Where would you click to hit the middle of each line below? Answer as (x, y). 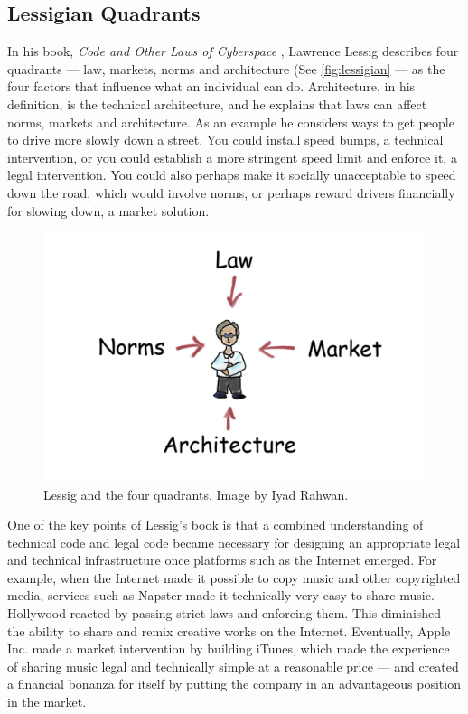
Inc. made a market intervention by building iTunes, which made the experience (229, 648)
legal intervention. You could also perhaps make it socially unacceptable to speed (232, 175)
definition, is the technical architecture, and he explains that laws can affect (217, 103)
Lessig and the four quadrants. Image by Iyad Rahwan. (196, 494)
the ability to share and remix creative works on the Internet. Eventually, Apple (229, 630)
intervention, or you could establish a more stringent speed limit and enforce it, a (232, 157)
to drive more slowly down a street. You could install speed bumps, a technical (225, 140)
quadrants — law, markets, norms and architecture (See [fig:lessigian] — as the (226, 68)
